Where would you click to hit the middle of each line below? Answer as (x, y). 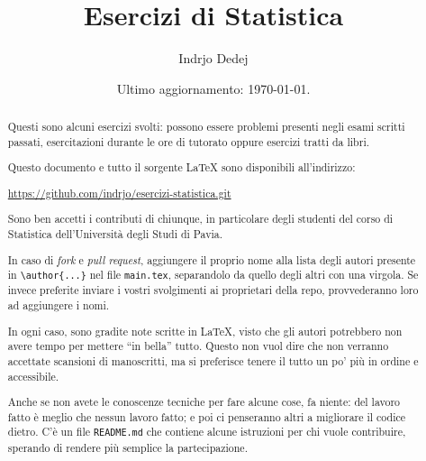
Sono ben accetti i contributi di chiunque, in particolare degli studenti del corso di (200, 219)
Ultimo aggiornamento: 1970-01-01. (213, 88)
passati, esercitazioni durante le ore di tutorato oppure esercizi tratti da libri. (188, 141)
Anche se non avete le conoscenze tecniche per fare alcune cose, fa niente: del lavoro (204, 402)
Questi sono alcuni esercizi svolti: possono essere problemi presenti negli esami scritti (206, 127)
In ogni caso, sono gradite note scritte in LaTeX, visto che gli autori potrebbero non (205, 331)
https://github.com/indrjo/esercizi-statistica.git (119, 193)
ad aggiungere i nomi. (59, 305)
